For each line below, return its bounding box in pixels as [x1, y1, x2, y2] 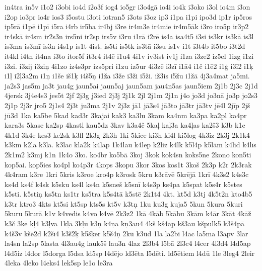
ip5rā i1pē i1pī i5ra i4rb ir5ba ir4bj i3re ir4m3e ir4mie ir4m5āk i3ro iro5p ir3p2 [5, 21, 249, 32]
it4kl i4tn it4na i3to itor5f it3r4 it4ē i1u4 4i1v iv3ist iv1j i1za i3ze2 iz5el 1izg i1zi [5, 50, 254, 61]
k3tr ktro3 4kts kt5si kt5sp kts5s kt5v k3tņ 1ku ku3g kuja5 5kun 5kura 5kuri [5, 198, 243, 209]
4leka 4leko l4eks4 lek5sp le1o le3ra [5, 257, 113, 268]
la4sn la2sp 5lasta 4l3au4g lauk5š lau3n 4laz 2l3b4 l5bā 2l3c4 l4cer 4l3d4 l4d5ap [5, 238, 251, 248]
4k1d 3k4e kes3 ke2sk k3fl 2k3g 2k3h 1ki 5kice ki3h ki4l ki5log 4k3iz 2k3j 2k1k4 [5, 129, 250, 140]
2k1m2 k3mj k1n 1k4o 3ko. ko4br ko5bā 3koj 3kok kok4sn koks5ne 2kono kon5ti [5, 149, 251, 159]
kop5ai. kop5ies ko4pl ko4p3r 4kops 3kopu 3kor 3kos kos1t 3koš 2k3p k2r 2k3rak [5, 159, 252, 169]
